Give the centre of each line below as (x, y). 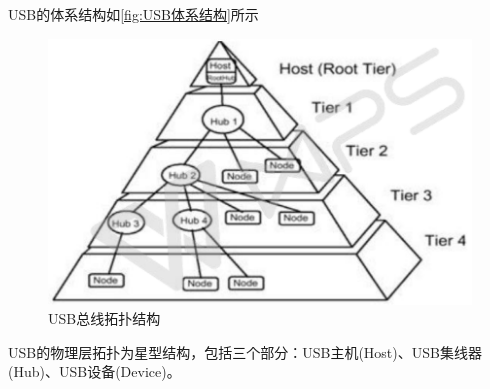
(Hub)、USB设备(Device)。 (94, 371)
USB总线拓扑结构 (104, 318)
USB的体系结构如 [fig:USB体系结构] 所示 (133, 14)
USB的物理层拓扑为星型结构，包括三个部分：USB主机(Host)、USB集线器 (245, 351)
